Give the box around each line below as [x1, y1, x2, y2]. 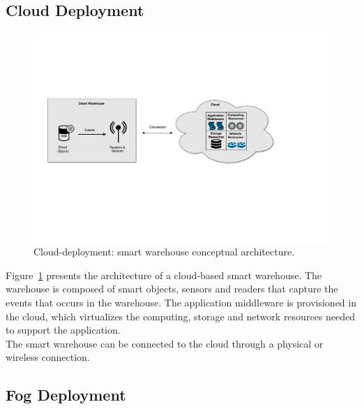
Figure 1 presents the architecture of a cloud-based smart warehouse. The [6, 267, 322, 282]
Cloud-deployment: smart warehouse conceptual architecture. [33, 244, 295, 259]
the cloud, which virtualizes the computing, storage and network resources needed [6, 308, 355, 323]
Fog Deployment [6, 384, 126, 406]
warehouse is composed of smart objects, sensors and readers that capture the [6, 281, 338, 296]
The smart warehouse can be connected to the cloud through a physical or [6, 336, 324, 350]
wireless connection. [6, 350, 90, 364]
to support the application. [6, 322, 121, 337]
